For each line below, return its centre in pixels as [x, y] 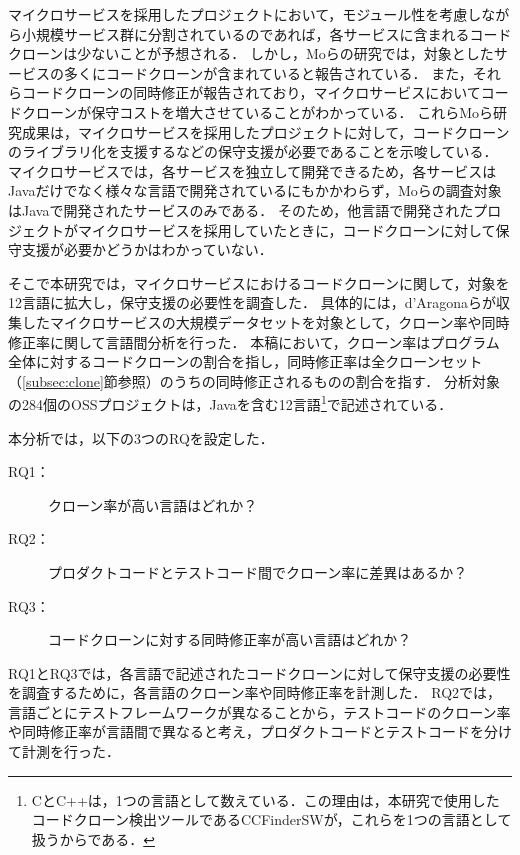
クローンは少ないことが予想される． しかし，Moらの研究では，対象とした [251, 53]
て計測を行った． [64, 751]
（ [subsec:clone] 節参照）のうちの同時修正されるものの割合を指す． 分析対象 [254, 380]
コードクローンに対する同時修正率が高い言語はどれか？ [230, 639]
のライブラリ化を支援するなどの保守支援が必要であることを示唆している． [253, 151]
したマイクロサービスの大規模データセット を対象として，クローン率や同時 [265, 321]
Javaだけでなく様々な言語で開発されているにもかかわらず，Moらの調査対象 [255, 190]
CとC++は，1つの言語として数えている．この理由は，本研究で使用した [265, 799]
